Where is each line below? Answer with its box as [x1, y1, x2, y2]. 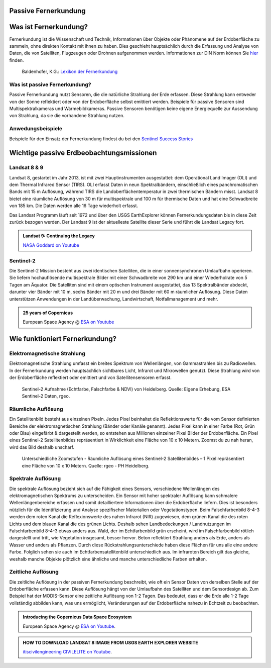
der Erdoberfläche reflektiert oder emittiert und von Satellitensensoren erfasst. [9, 374, 172, 380]
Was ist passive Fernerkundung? [9, 81, 91, 88]
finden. [9, 57, 24, 63]
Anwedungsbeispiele [9, 125, 63, 132]
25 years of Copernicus [23, 310, 73, 316]
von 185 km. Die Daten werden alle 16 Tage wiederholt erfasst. [9, 203, 138, 209]
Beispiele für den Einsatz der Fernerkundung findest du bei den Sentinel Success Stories [9, 136, 193, 142]
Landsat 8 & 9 [9, 164, 44, 171]
